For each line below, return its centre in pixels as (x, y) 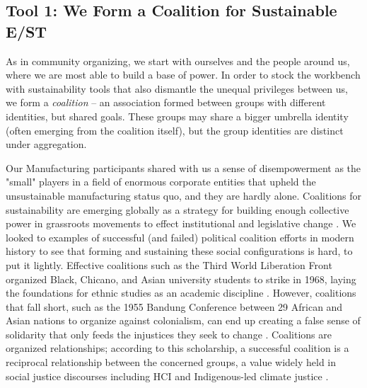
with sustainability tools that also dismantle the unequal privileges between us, (177, 88)
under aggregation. (46, 144)
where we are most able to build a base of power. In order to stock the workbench (183, 75)
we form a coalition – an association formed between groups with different (166, 102)
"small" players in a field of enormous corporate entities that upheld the (161, 182)
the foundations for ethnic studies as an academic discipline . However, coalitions (181, 293)
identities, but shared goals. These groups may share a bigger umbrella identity (177, 116)
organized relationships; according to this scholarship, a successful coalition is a (177, 348)
